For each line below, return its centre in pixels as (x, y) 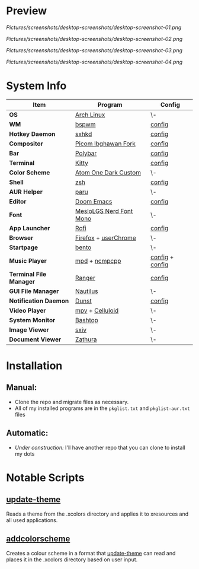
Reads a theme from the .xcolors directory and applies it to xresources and (97, 514)
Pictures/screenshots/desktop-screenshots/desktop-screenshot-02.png (94, 39)
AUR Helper (26, 192)
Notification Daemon (39, 301)
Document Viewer (35, 339)
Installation (34, 366)
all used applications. (32, 520)
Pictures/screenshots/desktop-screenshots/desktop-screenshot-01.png (94, 27)
